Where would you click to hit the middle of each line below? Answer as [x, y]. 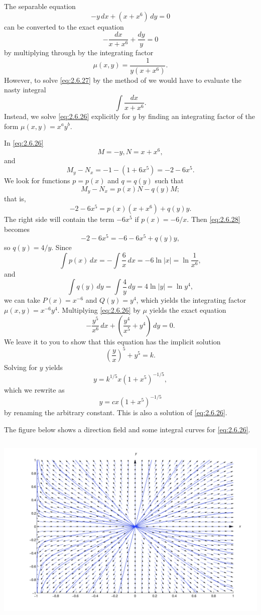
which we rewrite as [34, 389]
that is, [15, 199]
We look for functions [37, 180]
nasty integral [25, 90]
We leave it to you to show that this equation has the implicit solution [112, 341]
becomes [17, 229]
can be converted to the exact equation [64, 26]
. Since [61, 247]
